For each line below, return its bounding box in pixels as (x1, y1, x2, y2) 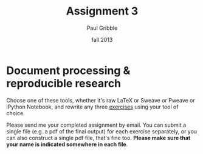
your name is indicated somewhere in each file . (6, 141, 128, 148)
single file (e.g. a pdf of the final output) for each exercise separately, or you (6, 127, 198, 135)
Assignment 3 (66, 4, 139, 18)
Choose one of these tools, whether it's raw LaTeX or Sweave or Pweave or (6, 96, 196, 104)
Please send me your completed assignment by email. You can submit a (6, 121, 187, 129)
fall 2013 (91, 36, 113, 43)
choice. (6, 109, 26, 116)
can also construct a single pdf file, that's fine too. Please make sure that (6, 134, 191, 141)
